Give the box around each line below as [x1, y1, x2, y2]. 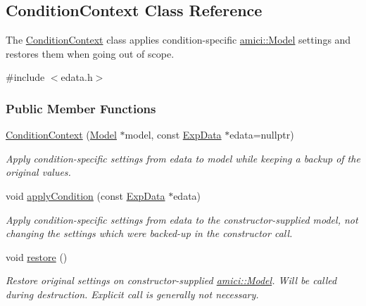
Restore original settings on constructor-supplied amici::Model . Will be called [6, 273, 337, 288]
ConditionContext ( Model [6, 127, 117, 142]
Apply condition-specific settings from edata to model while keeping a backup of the [6, 151, 360, 165]
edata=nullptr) [229, 127, 294, 142]
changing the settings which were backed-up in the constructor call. [6, 226, 293, 241]
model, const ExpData [125, 127, 222, 142]
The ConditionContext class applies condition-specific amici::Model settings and [6, 32, 351, 47]
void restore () [6, 249, 68, 264]
